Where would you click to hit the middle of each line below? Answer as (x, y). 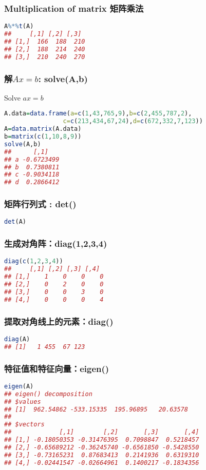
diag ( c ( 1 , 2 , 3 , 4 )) (34, 261)
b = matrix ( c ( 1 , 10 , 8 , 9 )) (43, 137)
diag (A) (17, 339)
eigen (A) (19, 386)
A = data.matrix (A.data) (43, 129)
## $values (23, 402)
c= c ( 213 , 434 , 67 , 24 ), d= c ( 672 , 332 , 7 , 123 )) (133, 121)
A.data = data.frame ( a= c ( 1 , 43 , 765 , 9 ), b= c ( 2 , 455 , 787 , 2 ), (98, 114)
